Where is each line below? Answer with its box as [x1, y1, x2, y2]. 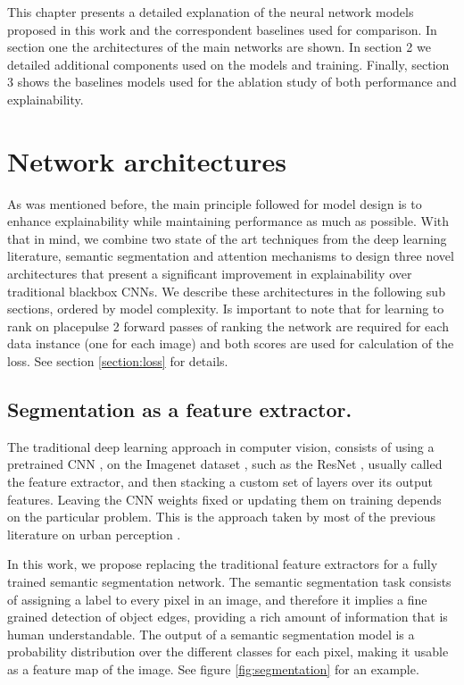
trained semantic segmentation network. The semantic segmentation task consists [7, 572, 452, 590]
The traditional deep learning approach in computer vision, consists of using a [7, 437, 435, 455]
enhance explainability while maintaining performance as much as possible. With [7, 212, 450, 230]
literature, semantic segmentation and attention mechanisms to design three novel [7, 246, 454, 265]
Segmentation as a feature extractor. [7, 396, 352, 423]
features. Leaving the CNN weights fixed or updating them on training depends [7, 489, 442, 508]
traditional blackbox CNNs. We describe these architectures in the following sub [7, 281, 445, 300]
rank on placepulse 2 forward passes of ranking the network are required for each [7, 316, 449, 335]
